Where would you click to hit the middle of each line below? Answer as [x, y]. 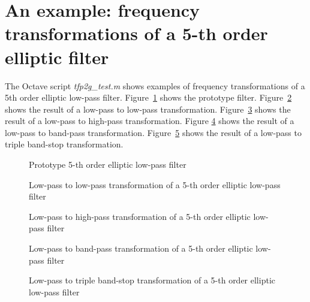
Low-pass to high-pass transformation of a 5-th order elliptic [140, 216]
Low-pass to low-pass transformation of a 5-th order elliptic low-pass [155, 184]
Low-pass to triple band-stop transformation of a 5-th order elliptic [152, 280]
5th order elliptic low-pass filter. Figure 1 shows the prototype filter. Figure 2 [148, 97]
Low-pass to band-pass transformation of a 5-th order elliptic [141, 248]
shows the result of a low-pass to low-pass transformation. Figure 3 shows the [148, 109]
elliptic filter [57, 57]
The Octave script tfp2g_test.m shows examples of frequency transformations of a [155, 85]
